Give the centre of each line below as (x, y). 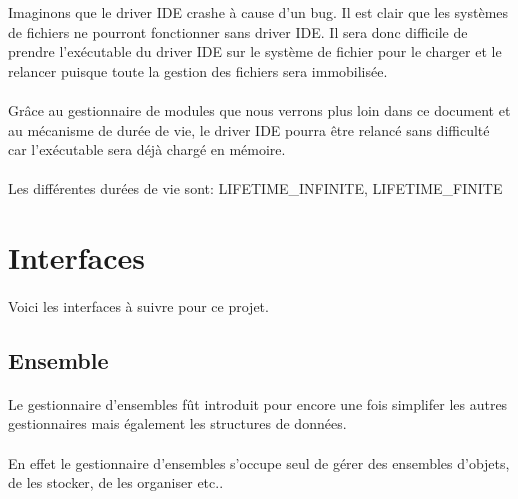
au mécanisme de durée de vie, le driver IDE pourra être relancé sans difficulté (249, 129)
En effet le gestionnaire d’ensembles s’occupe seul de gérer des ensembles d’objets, (259, 462)
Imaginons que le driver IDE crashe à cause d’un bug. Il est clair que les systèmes (258, 12)
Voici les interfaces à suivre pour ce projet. (138, 305)
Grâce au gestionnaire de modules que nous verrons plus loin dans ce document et (259, 109)
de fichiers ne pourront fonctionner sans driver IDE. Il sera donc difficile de (238, 31)
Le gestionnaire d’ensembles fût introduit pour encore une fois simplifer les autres (258, 403)
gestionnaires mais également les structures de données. (177, 423)
